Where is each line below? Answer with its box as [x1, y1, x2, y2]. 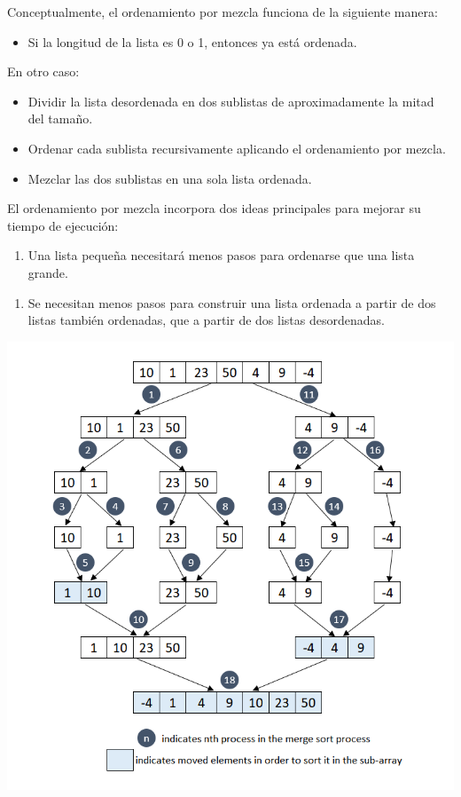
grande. [27, 263, 68, 281]
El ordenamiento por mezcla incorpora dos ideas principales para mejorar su [7, 199, 421, 217]
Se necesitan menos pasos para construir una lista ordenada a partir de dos [27, 293, 436, 312]
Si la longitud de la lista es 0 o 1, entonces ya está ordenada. [27, 32, 357, 51]
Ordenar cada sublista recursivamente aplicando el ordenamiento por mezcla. [27, 138, 446, 157]
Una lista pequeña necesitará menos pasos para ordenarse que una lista [27, 246, 415, 264]
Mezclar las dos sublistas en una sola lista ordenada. [27, 169, 312, 187]
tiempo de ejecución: [7, 216, 119, 234]
